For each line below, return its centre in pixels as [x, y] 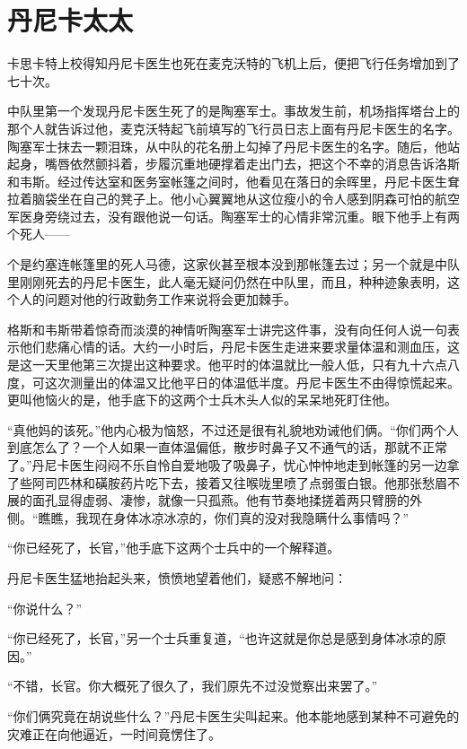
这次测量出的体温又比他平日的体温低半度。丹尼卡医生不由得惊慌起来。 [252, 382]
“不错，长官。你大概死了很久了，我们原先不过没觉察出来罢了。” [193, 686]
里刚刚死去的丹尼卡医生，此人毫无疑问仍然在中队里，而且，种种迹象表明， [227, 281]
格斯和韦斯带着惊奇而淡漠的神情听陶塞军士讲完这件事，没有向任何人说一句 [227, 329]
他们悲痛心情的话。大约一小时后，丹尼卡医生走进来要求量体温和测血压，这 [239, 347]
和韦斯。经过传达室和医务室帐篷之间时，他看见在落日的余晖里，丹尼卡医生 [227, 181]
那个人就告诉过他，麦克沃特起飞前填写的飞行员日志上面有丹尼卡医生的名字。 [233, 128]
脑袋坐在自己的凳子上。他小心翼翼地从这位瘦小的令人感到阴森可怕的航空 [246, 199]
